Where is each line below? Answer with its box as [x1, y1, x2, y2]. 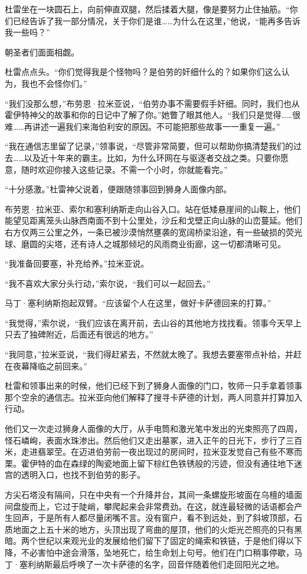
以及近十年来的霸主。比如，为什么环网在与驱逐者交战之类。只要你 [24, 151, 280, 163]
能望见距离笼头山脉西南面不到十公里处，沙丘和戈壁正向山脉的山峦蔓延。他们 [5, 214, 302, 227]
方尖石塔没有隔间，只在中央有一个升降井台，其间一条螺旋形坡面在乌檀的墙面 [5, 488, 302, 500]
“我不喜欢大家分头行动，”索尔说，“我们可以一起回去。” [5, 277, 211, 289]
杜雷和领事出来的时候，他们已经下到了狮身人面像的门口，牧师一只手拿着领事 [5, 379, 302, 392]
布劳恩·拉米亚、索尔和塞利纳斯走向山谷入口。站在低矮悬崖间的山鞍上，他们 [5, 202, 301, 215]
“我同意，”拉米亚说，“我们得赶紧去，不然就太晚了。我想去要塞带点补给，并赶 [5, 348, 302, 360]
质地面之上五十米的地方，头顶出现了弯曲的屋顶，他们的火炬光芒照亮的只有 [5, 523, 294, 535]
